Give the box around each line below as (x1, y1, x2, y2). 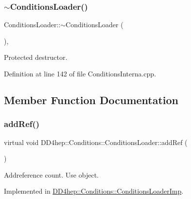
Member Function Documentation (4, 92, 179, 107)
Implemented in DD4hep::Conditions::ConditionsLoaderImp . (4, 186, 184, 196)
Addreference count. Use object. (4, 169, 99, 180)
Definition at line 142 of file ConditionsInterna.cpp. (4, 69, 156, 78)
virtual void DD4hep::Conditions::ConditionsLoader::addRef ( (4, 137, 188, 147)
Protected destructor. (4, 52, 68, 62)
